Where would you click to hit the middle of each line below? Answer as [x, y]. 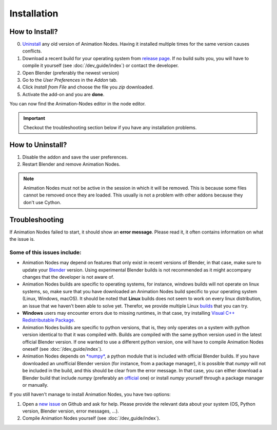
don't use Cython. [42, 202]
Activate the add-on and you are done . [63, 94]
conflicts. [32, 51]
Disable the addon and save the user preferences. [75, 157]
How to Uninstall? [38, 145]
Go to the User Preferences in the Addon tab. [70, 80]
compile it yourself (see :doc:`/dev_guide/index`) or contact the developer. [101, 66]
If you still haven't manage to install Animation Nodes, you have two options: [90, 395]
